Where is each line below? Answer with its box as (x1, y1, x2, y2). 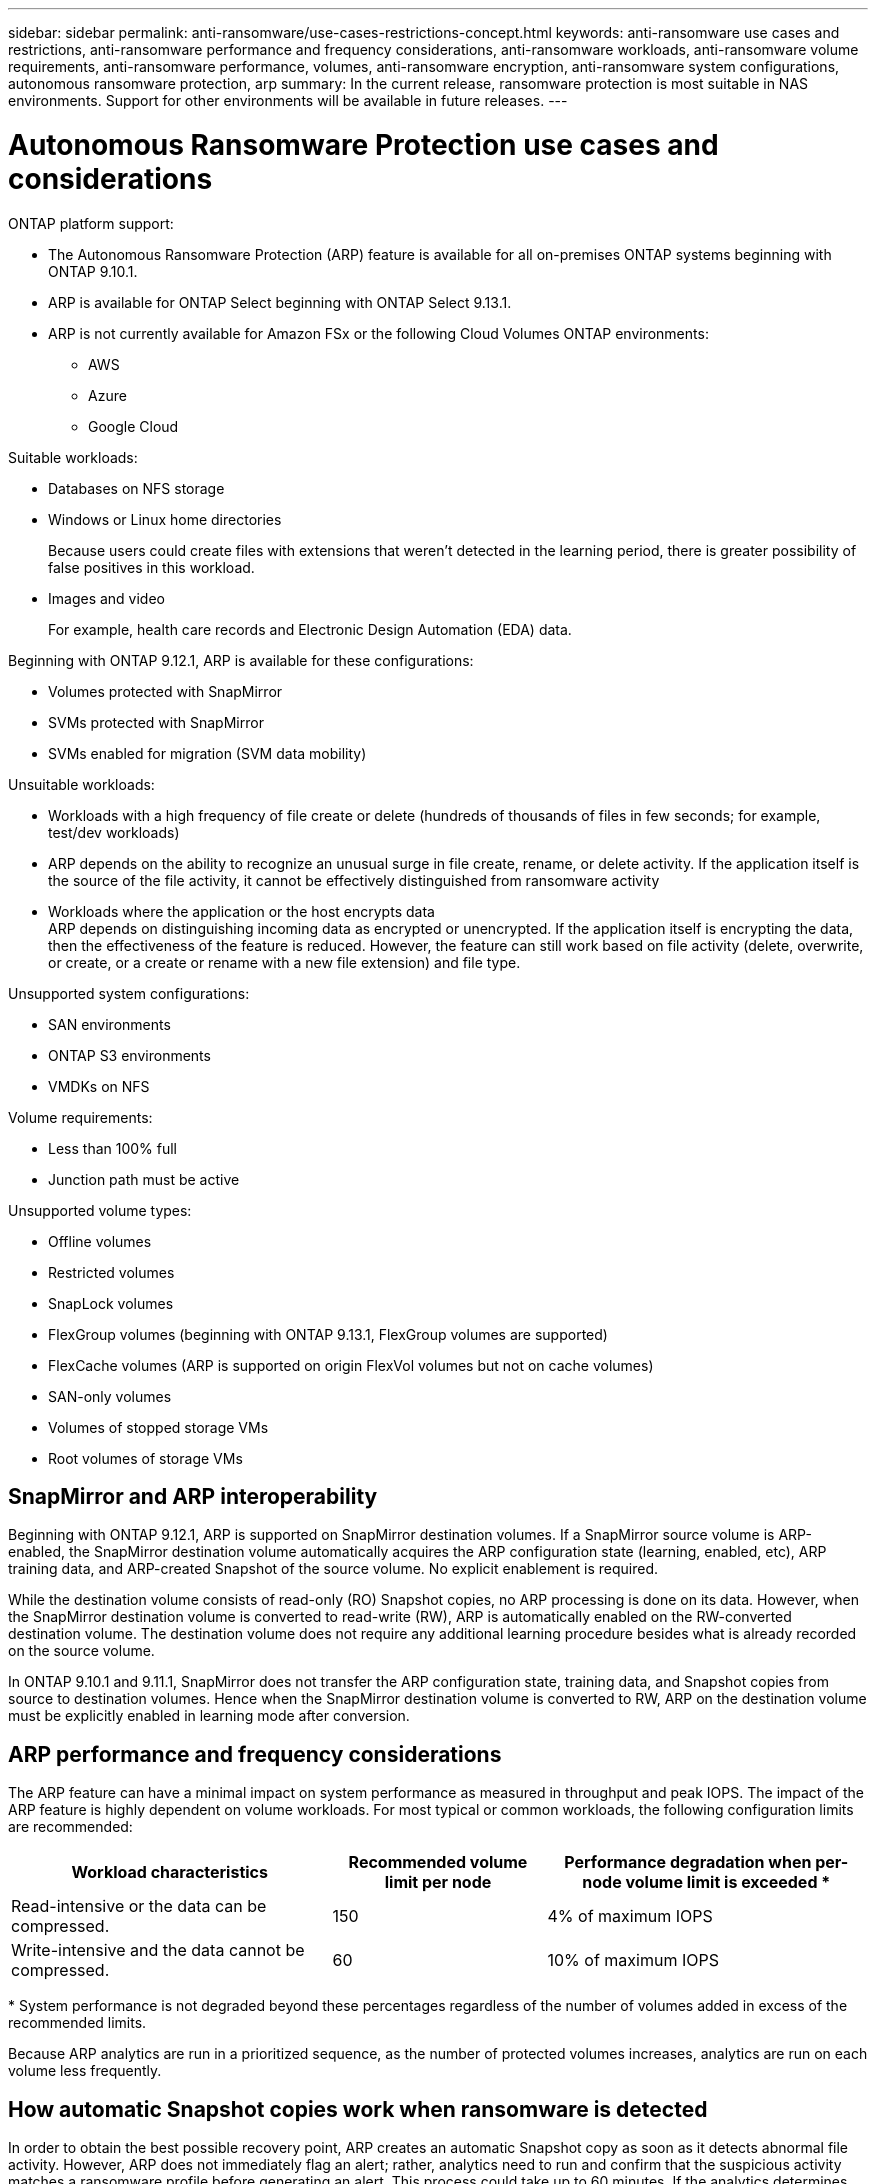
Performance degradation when (564, 1852, 812, 1873)
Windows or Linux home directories (48, 510, 282, 528)
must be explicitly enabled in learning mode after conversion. (8, 1707, 410, 1725)
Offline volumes (48, 1232, 152, 1250)
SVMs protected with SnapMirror (48, 713, 264, 731)
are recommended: (8, 1818, 133, 1836)
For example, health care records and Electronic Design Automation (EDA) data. (48, 620, 572, 638)
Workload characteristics (71, 1862, 268, 1883)
